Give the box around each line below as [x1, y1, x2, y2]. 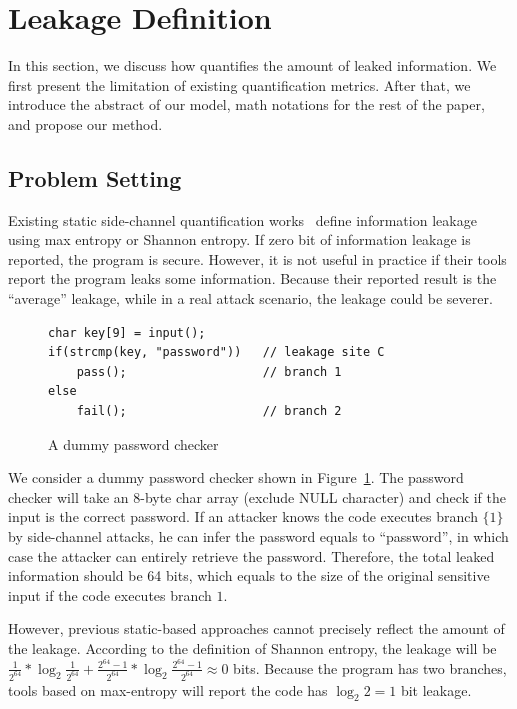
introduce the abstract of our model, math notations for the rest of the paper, [8, 94, 485, 115]
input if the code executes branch [8, 584, 212, 605]
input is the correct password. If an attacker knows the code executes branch [8, 506, 478, 527]
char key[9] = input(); [48, 325, 206, 340]
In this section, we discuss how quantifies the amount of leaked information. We [8, 55, 497, 76]
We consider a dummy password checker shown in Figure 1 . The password [8, 467, 464, 488]
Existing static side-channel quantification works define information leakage [8, 209, 477, 230]
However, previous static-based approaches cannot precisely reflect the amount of [8, 618, 505, 639]
